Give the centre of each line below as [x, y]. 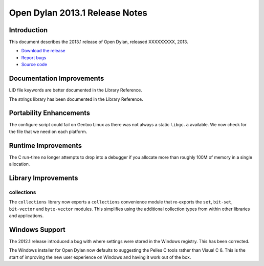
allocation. [20, 164]
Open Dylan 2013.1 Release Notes [78, 13]
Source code [34, 65]
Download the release [43, 51]
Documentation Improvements [57, 78]
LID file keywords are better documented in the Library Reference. [76, 90]
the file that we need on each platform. [48, 132]
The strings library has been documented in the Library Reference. [76, 99]
